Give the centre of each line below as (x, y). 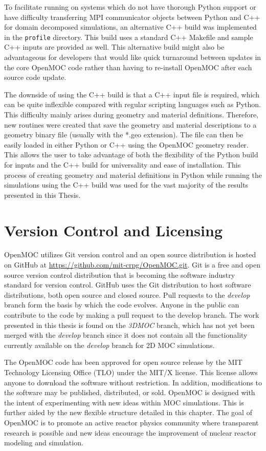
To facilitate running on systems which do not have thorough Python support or (130, 7)
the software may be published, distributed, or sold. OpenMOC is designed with (130, 392)
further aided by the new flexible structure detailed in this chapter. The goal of (128, 412)
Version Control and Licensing (114, 230)
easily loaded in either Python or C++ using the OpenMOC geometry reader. (126, 144)
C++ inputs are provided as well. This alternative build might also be (114, 47)
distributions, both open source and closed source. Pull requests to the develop (127, 294)
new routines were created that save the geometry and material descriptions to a (130, 124)
